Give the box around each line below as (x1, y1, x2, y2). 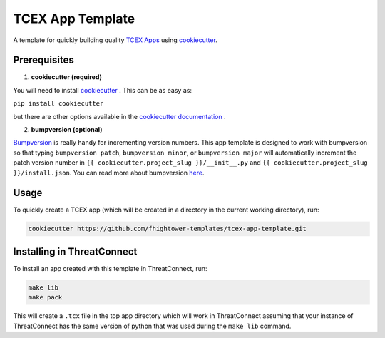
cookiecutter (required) (31, 73, 103, 81)
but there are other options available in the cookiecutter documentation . (13, 112, 226, 121)
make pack (28, 293, 63, 302)
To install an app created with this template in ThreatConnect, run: (13, 264, 207, 272)
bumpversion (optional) (31, 126, 103, 134)
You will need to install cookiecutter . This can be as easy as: (13, 86, 192, 94)
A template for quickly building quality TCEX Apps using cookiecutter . (13, 36, 217, 44)
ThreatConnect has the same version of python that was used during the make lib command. (13, 322, 292, 330)
